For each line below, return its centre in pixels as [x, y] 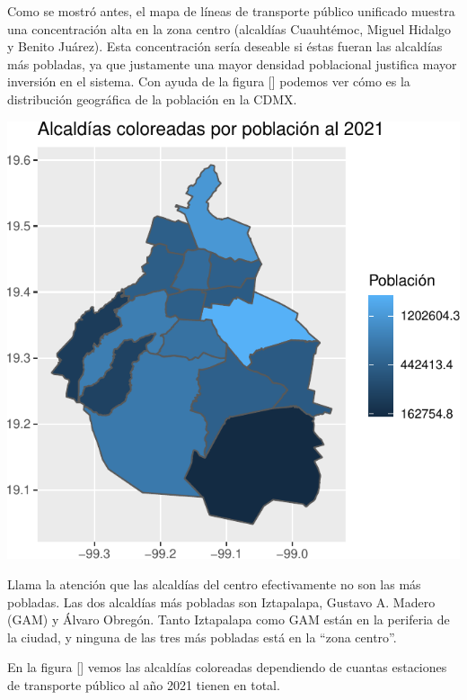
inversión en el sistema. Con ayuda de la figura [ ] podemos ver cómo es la [209, 81]
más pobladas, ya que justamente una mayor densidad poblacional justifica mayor [232, 63]
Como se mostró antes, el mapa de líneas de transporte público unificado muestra [231, 11]
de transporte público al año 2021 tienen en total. [144, 684]
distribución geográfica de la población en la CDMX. [152, 99]
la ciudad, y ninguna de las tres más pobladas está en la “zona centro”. [202, 637]
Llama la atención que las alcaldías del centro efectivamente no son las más [214, 583]
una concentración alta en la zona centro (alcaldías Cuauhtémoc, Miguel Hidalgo [229, 28]
